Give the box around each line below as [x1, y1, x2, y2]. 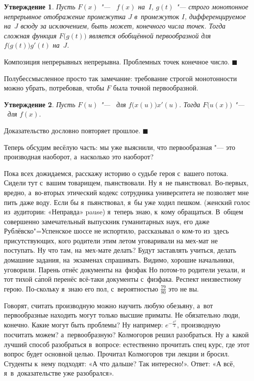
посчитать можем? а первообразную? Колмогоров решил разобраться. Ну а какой [4, 329, 249, 339]
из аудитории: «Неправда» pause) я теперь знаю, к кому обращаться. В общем [4, 206, 243, 217]
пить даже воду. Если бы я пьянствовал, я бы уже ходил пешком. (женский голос [4, 197, 251, 207]
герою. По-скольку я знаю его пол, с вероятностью [4, 283, 158, 293]
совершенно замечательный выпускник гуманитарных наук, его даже [4, 216, 209, 226]
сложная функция [4, 30, 57, 40]
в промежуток [134, 11, 179, 21]
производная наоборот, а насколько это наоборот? [4, 151, 154, 162]
